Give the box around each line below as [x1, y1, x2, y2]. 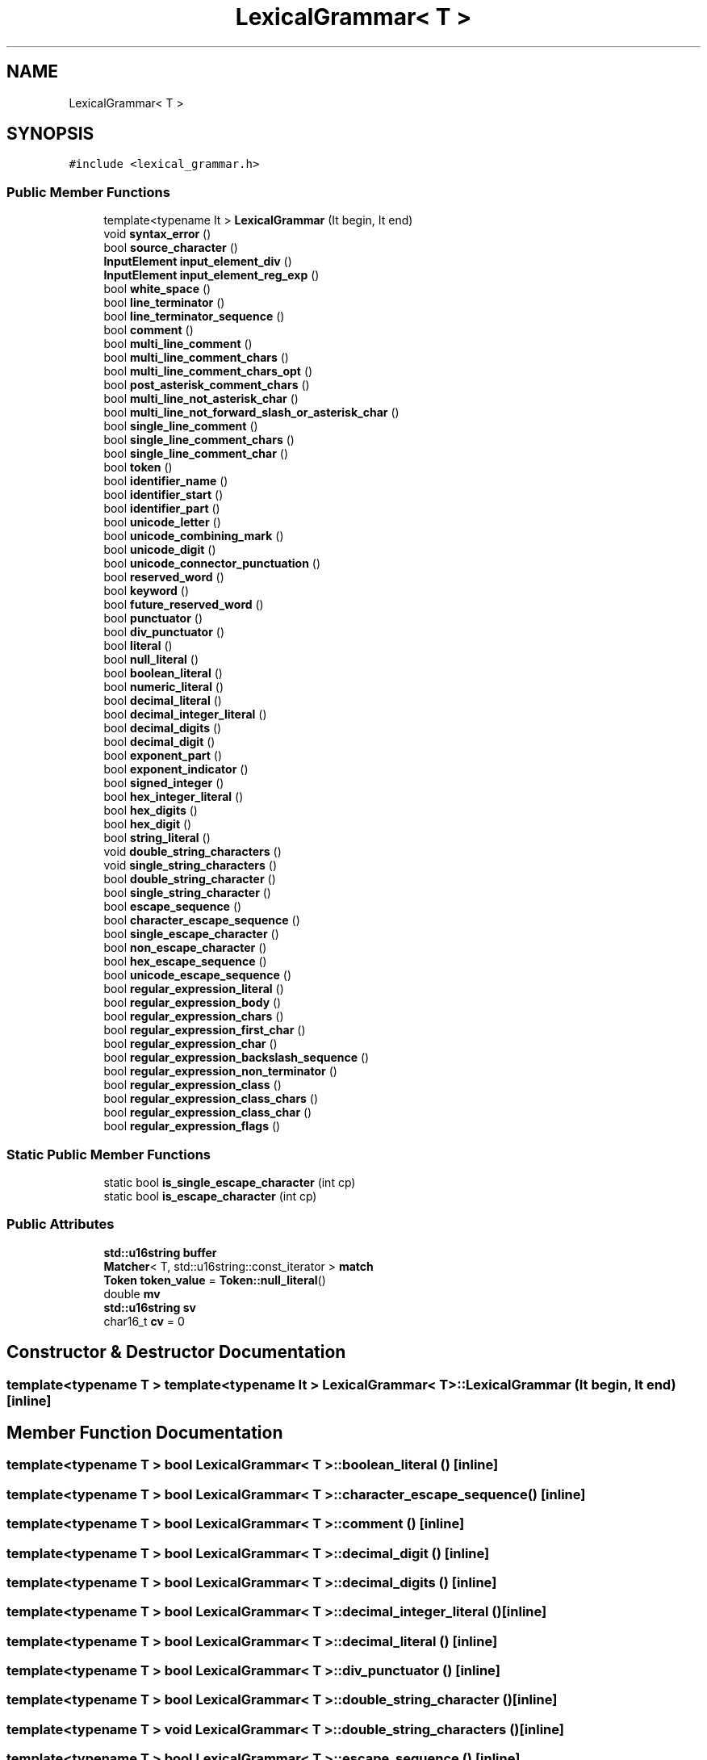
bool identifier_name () [103, 474, 228, 488]
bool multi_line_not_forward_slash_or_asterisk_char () [103, 405, 400, 420]
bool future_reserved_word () [103, 597, 264, 612]
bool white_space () [103, 282, 211, 296]
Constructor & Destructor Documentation [6, 1342, 346, 1363]
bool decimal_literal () [103, 694, 222, 708]
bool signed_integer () [103, 776, 224, 790]
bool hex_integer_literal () [103, 790, 244, 804]
